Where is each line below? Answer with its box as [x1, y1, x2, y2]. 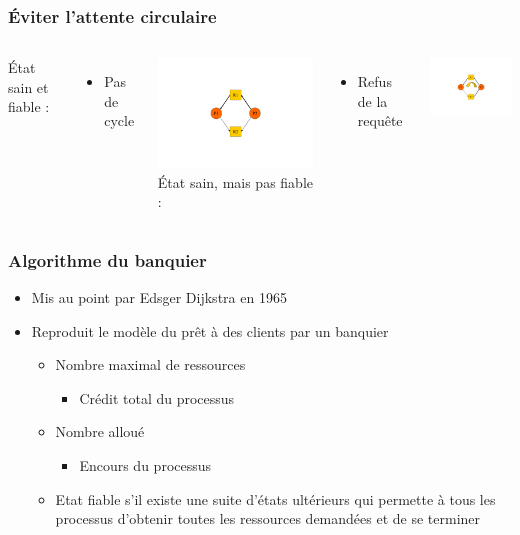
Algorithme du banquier [8, 247, 207, 272]
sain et [8, 76, 49, 97]
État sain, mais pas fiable [157, 171, 314, 192]
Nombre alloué [55, 421, 145, 442]
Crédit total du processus [79, 387, 235, 408]
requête [357, 110, 403, 131]
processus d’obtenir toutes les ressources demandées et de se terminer [55, 508, 481, 529]
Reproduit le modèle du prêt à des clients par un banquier [31, 320, 389, 341]
